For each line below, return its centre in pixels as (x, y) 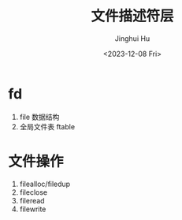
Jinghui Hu (132, 38)
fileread (32, 200)
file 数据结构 (39, 117)
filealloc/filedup (45, 184)
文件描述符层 (132, 16)
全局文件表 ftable (47, 126)
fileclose (33, 192)
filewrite (33, 209)
